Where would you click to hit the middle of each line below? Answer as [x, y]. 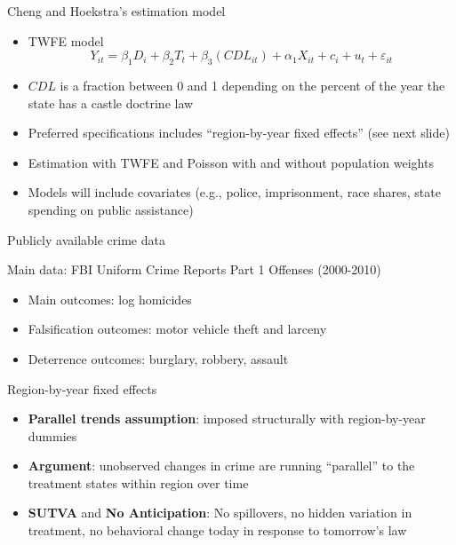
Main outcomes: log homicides [110, 299]
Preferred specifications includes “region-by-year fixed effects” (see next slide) [239, 133]
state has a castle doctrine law [111, 103]
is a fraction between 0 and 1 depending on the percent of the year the [252, 85]
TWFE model [66, 40]
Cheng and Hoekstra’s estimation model [116, 11]
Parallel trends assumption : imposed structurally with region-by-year [227, 419]
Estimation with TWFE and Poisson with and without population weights [231, 162]
